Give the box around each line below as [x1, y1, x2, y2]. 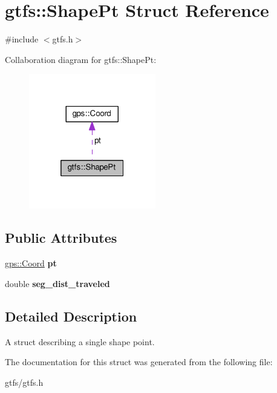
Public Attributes [5, 228, 117, 247]
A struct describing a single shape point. [5, 335, 155, 348]
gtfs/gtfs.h [5, 375, 44, 388]
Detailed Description [5, 306, 137, 325]
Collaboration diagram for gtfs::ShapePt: [5, 53, 157, 65]
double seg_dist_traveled [5, 277, 110, 289]
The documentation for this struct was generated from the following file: [5, 355, 273, 368]
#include [5, 33, 39, 45]
